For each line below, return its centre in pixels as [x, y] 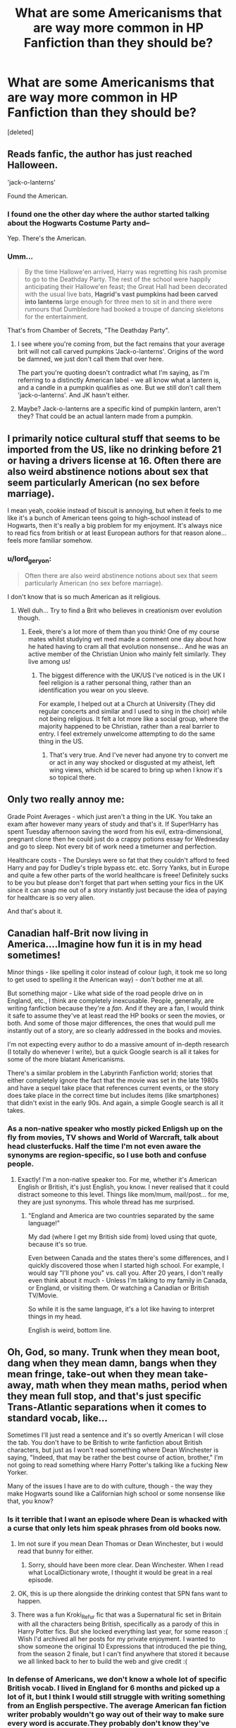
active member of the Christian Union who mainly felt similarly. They [127, 654]
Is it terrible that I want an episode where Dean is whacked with [117, 1519]
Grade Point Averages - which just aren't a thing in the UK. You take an [110, 816]
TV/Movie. [43, 1295]
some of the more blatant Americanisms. [66, 1059]
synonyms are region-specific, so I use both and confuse [107, 1155]
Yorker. [18, 1473]
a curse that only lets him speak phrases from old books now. [114, 1529]
